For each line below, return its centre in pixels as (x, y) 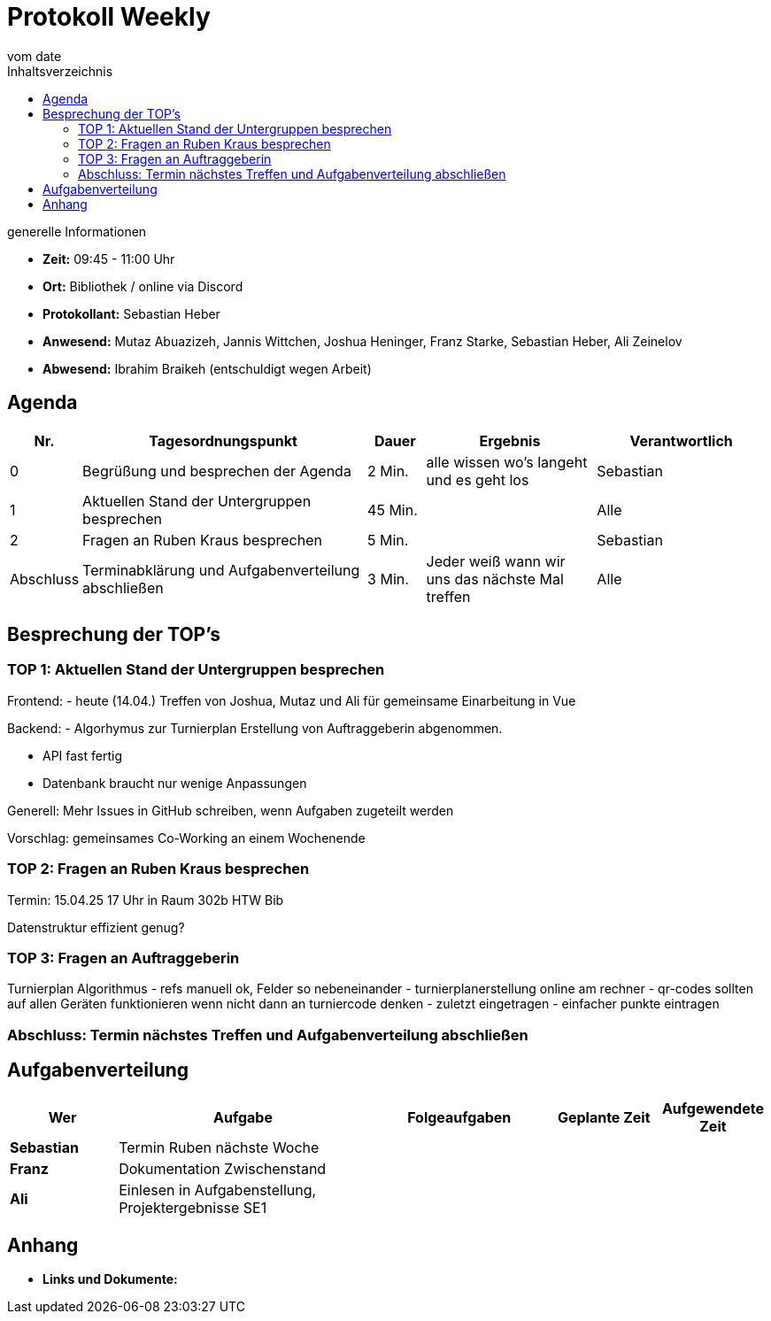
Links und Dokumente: (110, 1279)
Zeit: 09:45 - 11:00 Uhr (109, 259)
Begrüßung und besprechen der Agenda (217, 471)
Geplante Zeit (604, 1117)
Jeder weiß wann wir (496, 561)
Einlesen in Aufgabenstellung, (218, 1190)
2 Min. (388, 471)
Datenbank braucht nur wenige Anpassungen (175, 783)
